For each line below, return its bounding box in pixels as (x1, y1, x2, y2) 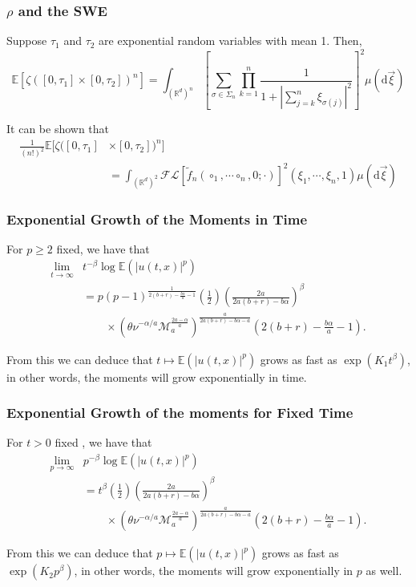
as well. (366, 562, 402, 579)
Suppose (6, 32, 47, 49)
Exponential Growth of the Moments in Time (6, 208, 308, 229)
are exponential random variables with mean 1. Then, (99, 32, 362, 49)
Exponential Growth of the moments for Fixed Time (6, 403, 353, 423)
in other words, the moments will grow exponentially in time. (6, 368, 307, 385)
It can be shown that (6, 120, 110, 137)
